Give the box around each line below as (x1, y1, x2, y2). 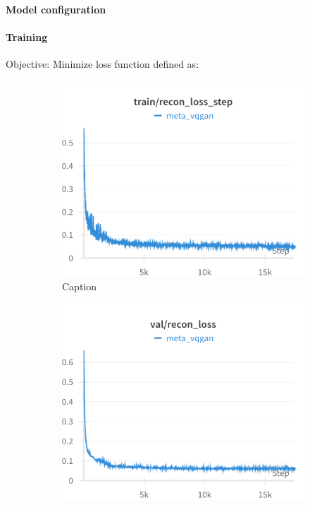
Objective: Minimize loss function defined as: (6, 56, 199, 71)
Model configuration (6, 1, 106, 16)
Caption (62, 279, 97, 294)
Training (6, 29, 48, 44)
